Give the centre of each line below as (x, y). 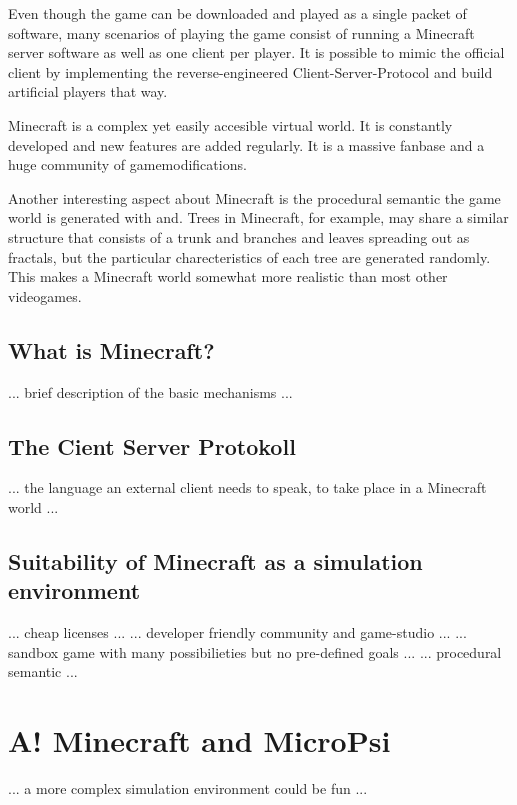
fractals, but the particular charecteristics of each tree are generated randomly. (249, 256)
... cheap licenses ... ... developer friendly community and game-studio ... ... (237, 632)
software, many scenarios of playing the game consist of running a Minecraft (241, 32)
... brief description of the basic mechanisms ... (150, 391)
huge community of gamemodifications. (127, 164)
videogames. (45, 295)
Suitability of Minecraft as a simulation (215, 560)
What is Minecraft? (111, 349)
